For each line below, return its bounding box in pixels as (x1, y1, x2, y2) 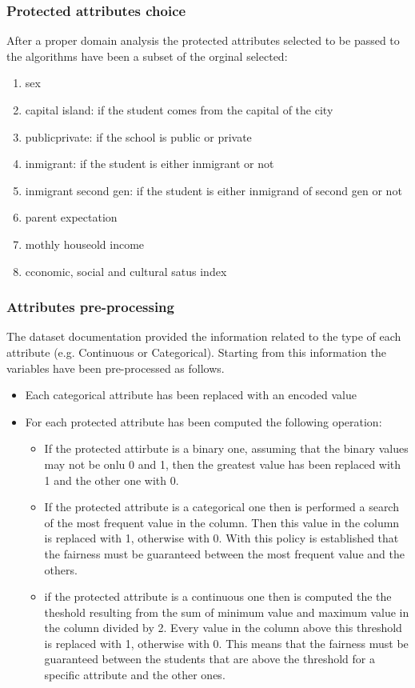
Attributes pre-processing (6, 297, 174, 317)
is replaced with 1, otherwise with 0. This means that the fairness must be (44, 634, 409, 651)
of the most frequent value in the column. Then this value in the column (44, 514, 400, 530)
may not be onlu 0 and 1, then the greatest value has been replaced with (44, 455, 401, 472)
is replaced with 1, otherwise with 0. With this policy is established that (44, 530, 399, 546)
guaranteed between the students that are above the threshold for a (44, 650, 375, 667)
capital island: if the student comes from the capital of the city (25, 102, 333, 118)
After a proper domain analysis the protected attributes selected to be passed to (6, 32, 400, 49)
